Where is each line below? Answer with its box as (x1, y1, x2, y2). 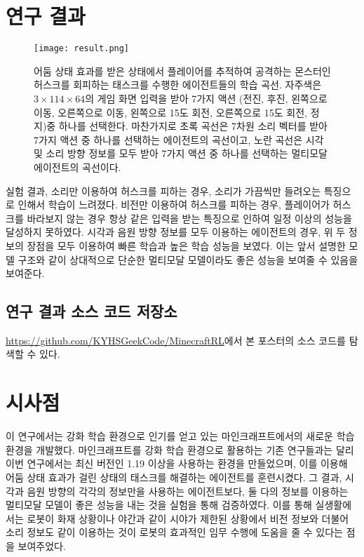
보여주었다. (18, 538, 66, 553)
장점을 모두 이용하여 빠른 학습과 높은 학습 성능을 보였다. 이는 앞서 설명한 (27, 238, 346, 253)
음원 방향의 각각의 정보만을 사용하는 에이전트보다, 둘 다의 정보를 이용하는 (27, 483, 349, 498)
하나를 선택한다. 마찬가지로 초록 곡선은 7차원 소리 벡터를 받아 (58, 119, 328, 133)
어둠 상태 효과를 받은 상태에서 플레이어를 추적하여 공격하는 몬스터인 (34, 63, 331, 78)
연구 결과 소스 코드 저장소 (6, 300, 177, 322)
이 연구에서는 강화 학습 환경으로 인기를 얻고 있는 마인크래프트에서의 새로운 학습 (6, 429, 355, 443)
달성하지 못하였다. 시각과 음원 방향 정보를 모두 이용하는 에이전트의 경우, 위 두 (6, 224, 346, 239)
